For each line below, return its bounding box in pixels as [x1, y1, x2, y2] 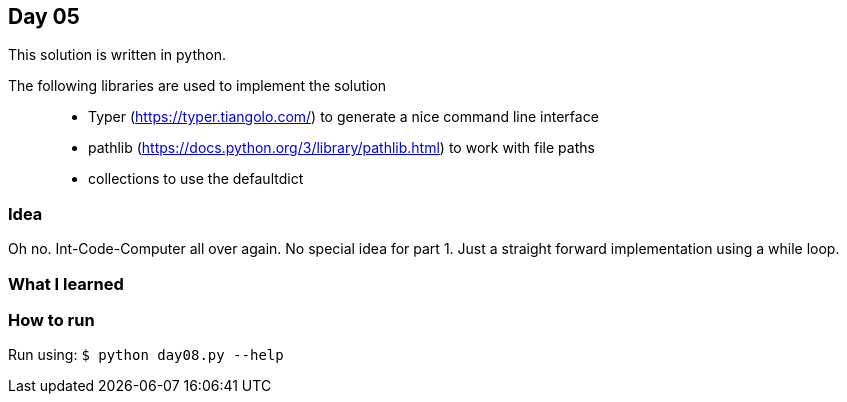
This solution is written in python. [8, 46, 226, 64]
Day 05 [8, 4, 80, 29]
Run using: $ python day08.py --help [8, 346, 284, 364]
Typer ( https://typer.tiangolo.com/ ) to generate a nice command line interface [88, 108, 599, 126]
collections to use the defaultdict [88, 170, 304, 188]
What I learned [8, 273, 124, 294]
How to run [8, 309, 95, 330]
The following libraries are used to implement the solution [8, 77, 387, 95]
